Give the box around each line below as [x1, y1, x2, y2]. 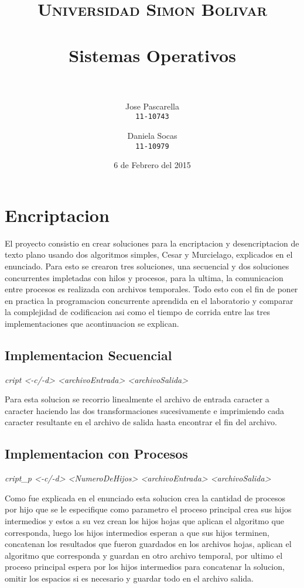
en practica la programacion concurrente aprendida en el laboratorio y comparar [5, 294, 293, 306]
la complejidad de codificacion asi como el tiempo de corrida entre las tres [5, 306, 271, 318]
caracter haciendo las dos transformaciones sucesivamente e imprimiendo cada [5, 404, 284, 416]
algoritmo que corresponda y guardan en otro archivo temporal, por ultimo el [5, 549, 283, 561]
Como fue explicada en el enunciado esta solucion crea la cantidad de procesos [5, 491, 286, 504]
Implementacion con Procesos [5, 445, 188, 463]
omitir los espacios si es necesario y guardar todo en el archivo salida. [5, 572, 254, 584]
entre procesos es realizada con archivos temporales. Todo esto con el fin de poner [5, 283, 298, 295]
